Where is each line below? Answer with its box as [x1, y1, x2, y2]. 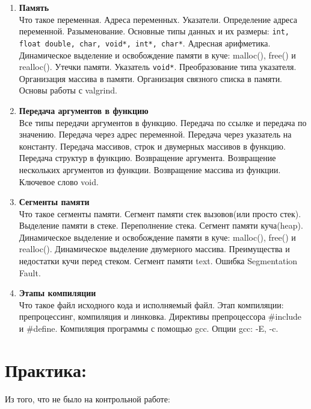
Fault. [19, 266, 41, 279]
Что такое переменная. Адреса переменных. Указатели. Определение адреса [19, 13, 298, 25]
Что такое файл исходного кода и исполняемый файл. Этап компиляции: [19, 298, 284, 311]
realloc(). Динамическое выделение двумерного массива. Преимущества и [19, 243, 290, 255]
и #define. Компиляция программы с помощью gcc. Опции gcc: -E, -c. [19, 322, 279, 335]
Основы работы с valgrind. [19, 84, 117, 97]
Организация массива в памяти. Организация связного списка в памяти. [19, 72, 283, 84]
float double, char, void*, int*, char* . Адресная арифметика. [19, 36, 271, 49]
